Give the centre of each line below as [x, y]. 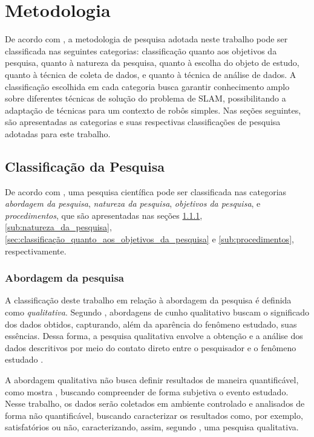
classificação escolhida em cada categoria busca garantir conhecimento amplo [147, 86]
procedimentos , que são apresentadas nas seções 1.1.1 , [104, 215]
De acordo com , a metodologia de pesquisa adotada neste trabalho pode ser [146, 39]
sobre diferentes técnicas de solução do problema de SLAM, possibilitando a [146, 98]
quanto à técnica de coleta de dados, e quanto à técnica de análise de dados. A [151, 74]
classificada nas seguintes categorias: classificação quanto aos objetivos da [141, 50]
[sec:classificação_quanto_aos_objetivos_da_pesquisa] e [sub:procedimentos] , [149, 239]
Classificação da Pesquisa [85, 166]
